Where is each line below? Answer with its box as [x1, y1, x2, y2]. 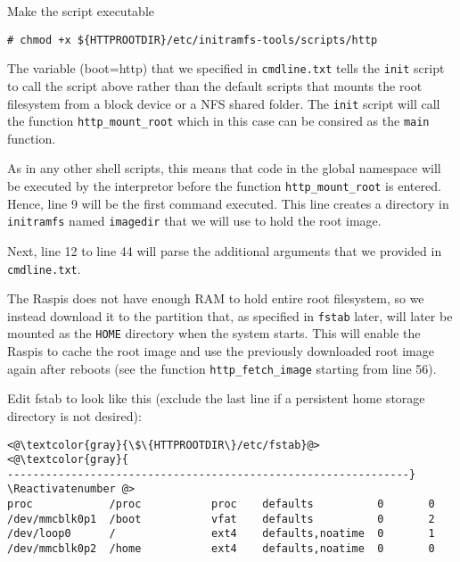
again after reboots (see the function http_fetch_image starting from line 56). [7, 359, 437, 377]
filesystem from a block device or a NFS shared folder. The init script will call [7, 94, 440, 112]
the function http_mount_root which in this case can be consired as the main [7, 112, 430, 130]
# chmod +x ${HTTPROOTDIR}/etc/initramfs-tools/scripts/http [7, 33, 378, 46]
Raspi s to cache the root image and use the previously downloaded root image [7, 342, 434, 360]
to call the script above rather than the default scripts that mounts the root [7, 76, 423, 95]
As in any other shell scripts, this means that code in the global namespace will [7, 159, 441, 178]
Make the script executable [7, 2, 154, 20]
